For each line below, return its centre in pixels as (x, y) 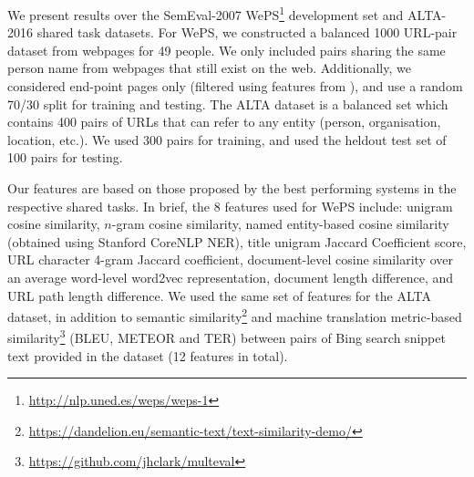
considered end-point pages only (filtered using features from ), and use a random (235, 86)
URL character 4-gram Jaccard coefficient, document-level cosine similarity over (230, 259)
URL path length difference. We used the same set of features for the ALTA (219, 295)
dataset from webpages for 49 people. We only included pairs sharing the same (227, 50)
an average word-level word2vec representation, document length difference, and (231, 277)
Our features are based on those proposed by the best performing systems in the (232, 188)
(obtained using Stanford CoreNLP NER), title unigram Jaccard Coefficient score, (237, 241)
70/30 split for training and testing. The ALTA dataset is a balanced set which (228, 104)
